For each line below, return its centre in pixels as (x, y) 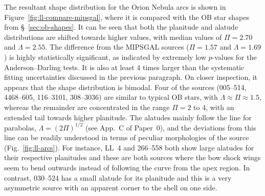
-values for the (234, 57)
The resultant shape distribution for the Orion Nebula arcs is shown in (115, 7)
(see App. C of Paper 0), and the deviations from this (171, 127)
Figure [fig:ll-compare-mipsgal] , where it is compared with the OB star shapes (127, 17)
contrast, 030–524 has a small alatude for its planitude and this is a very (118, 177)
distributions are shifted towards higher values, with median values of (113, 37)
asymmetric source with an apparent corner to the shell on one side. (111, 188)
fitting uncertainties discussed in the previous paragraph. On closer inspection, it (131, 77)
